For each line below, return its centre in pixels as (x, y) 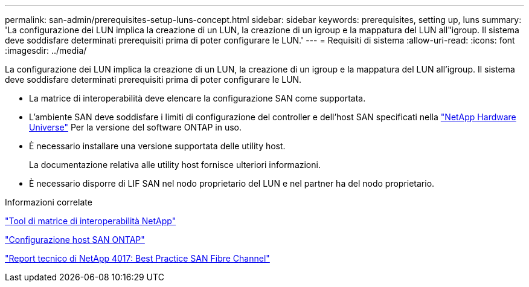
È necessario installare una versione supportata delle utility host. (157, 146)
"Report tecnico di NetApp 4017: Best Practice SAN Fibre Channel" (137, 258)
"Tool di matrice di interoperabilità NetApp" (91, 221)
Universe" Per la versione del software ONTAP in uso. (136, 127)
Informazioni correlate (49, 202)
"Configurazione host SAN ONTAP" (75, 240)
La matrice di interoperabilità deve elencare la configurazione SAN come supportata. (197, 98)
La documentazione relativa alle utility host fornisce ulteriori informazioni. (175, 165)
